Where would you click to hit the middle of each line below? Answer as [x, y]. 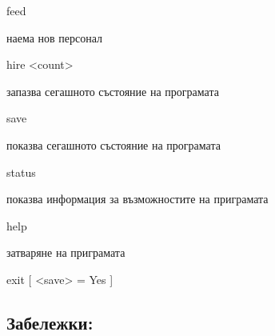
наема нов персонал [55, 37]
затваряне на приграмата [66, 252]
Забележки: [50, 322]
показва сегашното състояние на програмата [114, 144]
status [21, 172]
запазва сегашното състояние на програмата [113, 91]
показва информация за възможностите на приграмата [137, 199]
